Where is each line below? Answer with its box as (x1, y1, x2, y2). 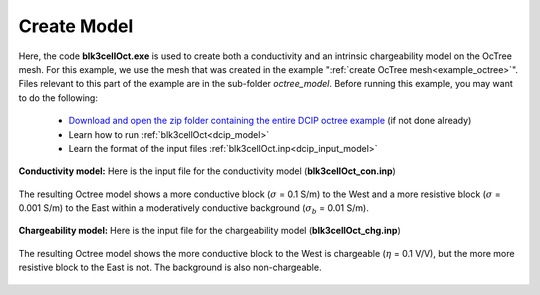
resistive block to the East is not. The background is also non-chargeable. (18, 261, 322, 274)
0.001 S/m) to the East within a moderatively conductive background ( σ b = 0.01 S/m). (18, 202, 369, 216)
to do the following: (18, 91, 99, 104)
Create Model (18, 15, 134, 37)
